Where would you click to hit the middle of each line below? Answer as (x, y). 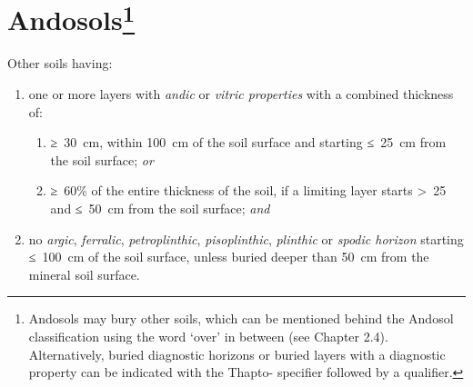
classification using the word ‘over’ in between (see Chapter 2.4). (208, 336)
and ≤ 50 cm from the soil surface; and (160, 208)
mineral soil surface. (84, 274)
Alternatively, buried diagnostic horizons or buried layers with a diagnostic (237, 354)
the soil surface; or (102, 159)
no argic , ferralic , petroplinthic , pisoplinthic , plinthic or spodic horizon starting (246, 238)
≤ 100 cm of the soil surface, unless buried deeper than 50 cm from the (229, 257)
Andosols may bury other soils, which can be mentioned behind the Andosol (241, 318)
